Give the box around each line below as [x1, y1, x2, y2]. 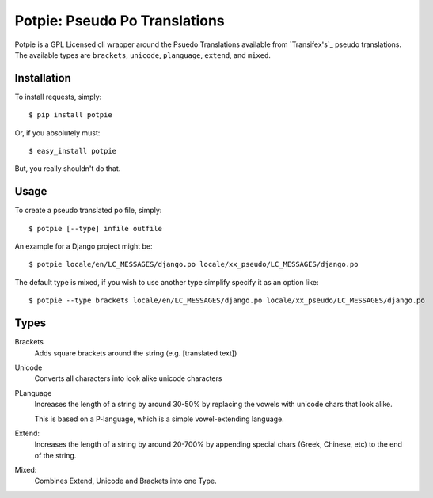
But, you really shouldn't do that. [14, 164, 121, 173]
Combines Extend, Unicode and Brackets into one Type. [34, 476, 217, 486]
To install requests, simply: [14, 92, 102, 101]
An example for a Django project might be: [14, 241, 154, 251]
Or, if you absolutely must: [14, 127, 101, 138]
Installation [14, 71, 71, 85]
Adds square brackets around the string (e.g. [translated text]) [34, 348, 237, 358]
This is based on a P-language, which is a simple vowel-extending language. [34, 414, 284, 424]
